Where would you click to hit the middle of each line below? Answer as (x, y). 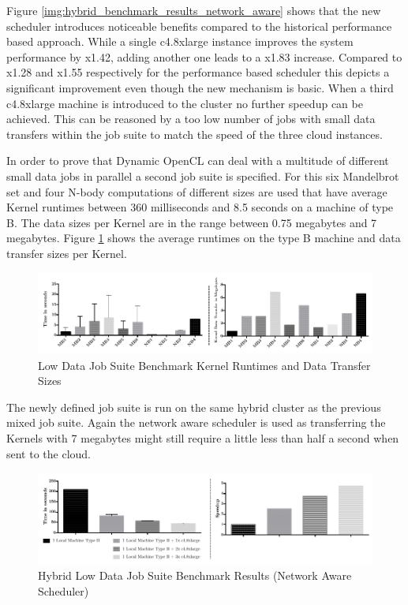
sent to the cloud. (49, 453)
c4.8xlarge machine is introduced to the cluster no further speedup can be (185, 103)
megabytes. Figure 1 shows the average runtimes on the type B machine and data (204, 238)
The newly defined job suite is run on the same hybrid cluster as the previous (194, 407)
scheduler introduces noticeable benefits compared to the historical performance (199, 26)
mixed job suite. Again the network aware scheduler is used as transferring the (196, 422)
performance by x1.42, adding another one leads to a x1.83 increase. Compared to (204, 56)
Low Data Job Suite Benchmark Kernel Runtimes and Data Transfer (204, 365)
